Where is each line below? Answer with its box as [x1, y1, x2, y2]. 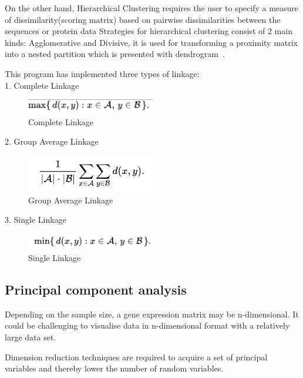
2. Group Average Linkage [5, 135, 99, 148]
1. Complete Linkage [5, 79, 79, 91]
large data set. [5, 331, 56, 343]
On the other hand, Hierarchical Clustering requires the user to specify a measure [5, 2, 299, 14]
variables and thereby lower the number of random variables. [5, 362, 224, 374]
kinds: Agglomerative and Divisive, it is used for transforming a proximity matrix [5, 36, 298, 48]
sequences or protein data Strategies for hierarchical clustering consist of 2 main [5, 25, 292, 37]
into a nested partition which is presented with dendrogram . [5, 48, 225, 60]
